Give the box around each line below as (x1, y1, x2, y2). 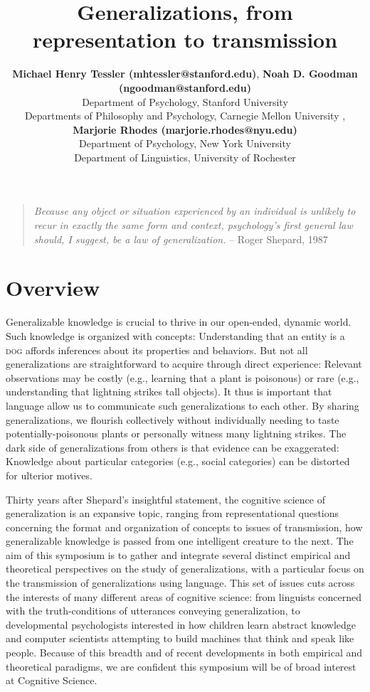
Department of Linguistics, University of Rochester (74, 149, 296, 164)
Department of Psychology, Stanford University (82, 94, 288, 109)
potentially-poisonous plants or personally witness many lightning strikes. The (6, 426, 347, 441)
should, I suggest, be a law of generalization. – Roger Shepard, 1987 (33, 231, 328, 246)
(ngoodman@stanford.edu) (119, 80, 251, 95)
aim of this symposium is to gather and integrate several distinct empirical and (6, 547, 351, 562)
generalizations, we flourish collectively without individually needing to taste (6, 412, 339, 427)
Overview (6, 273, 100, 302)
